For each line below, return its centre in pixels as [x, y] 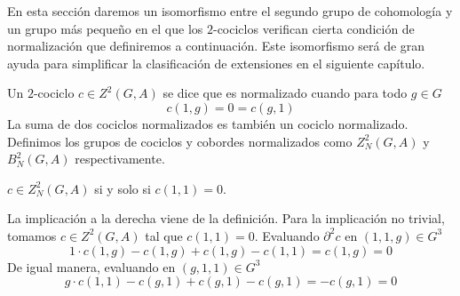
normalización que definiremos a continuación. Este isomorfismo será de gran [216, 46]
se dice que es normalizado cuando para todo [285, 93]
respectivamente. [120, 159]
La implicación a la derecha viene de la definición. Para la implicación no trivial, [226, 218]
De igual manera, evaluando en [91, 266]
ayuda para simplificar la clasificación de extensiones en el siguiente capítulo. [216, 63]
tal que [164, 235]
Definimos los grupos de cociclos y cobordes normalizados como [180, 141]
